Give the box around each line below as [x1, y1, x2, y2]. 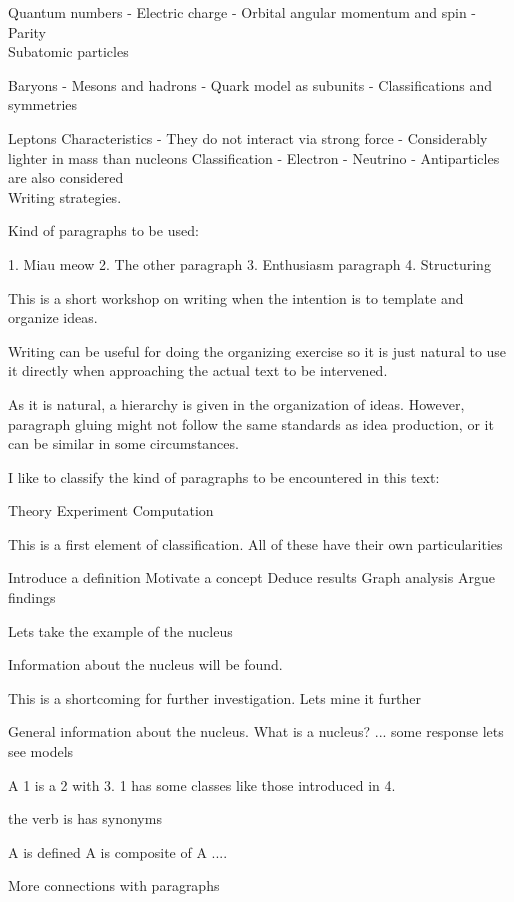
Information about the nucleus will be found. [8, 654, 283, 675]
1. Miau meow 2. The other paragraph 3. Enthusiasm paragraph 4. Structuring [8, 253, 491, 274]
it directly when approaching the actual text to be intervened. [8, 360, 388, 381]
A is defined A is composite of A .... [8, 841, 228, 862]
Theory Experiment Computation [8, 500, 214, 521]
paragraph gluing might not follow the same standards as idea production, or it [8, 413, 494, 434]
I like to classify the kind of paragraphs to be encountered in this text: [8, 466, 440, 487]
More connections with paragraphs [8, 875, 220, 896]
